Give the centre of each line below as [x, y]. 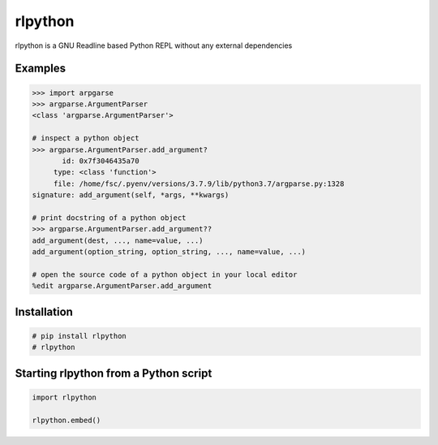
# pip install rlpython [79, 336]
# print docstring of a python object [109, 218]
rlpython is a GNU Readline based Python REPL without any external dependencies [154, 45]
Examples [41, 69]
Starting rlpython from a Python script [114, 373]
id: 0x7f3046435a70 [101, 161]
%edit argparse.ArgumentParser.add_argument [122, 286]
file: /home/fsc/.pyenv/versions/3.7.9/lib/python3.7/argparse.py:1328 [199, 184]
